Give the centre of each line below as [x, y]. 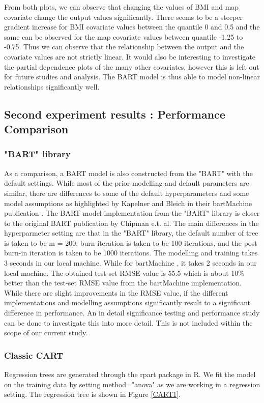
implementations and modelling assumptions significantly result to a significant [127, 303]
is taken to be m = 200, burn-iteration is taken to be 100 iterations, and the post [131, 242]
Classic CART [34, 355]
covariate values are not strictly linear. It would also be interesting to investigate [130, 56]
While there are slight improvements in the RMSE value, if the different [116, 292]
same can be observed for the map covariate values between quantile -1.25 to [124, 36]
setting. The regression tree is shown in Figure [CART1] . [93, 394]
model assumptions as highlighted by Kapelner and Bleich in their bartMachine [128, 203]
